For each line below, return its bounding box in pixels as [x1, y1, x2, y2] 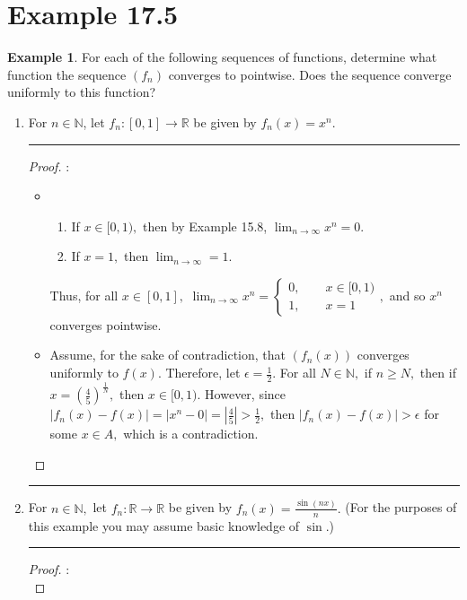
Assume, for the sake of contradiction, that [49, 345, 286, 364]
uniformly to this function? [7, 83, 156, 101]
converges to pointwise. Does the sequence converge [168, 65, 452, 83]
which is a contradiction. [123, 424, 259, 443]
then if [419, 363, 456, 382]
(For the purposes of [345, 498, 457, 517]
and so [389, 285, 426, 304]
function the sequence [7, 65, 127, 83]
